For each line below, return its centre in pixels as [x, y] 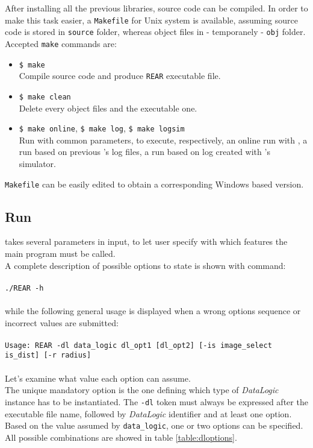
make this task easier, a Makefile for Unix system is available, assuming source [151, 20]
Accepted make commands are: [61, 43]
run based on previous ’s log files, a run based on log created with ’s [144, 152]
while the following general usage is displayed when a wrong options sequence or [153, 311]
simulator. [37, 163]
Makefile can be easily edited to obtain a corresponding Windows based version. [154, 184]
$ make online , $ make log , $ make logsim [102, 128]
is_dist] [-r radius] [48, 355]
